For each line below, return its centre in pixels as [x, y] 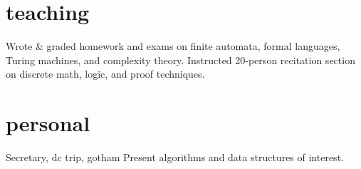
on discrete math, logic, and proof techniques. [105, 74]
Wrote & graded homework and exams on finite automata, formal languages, [173, 46]
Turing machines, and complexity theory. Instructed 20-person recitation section [180, 60]
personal [48, 123]
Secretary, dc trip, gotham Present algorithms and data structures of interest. [175, 157]
